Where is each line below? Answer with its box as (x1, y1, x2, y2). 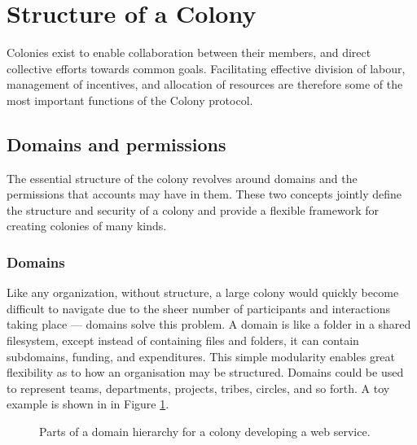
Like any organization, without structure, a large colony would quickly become (7, 284, 399, 301)
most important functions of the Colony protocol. (7, 91, 253, 108)
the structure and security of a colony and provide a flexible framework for (7, 201, 380, 218)
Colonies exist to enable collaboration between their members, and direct (7, 44, 371, 61)
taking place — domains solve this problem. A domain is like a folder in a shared (7, 316, 411, 333)
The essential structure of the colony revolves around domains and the (7, 169, 358, 186)
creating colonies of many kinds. (7, 217, 167, 234)
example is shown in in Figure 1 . (7, 395, 169, 412)
